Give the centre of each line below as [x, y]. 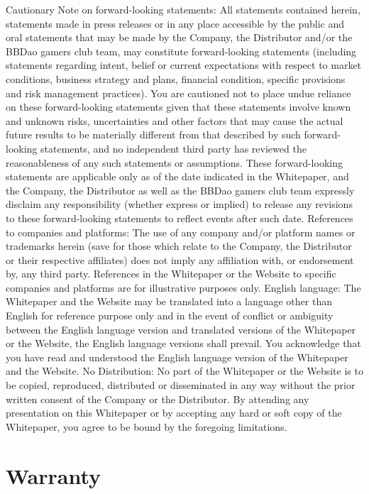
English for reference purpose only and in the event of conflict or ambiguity [170, 315]
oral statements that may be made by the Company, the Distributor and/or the [179, 37]
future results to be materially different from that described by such [153, 135]
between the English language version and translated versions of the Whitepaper [181, 329]
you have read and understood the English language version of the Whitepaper [177, 357]
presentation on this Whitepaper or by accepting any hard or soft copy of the [174, 413]
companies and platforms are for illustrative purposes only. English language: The [183, 287]
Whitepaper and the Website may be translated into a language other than [169, 301]
